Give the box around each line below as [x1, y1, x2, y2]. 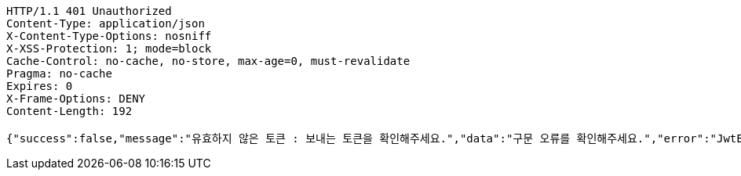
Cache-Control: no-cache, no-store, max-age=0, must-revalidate [6, 55, 411, 67]
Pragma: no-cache [6, 67, 112, 80]
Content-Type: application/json [6, 17, 205, 30]
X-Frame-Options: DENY [6, 92, 146, 105]
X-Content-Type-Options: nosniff [6, 30, 212, 42]
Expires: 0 [6, 80, 73, 92]
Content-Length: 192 [6, 105, 133, 117]
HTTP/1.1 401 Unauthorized [6, 5, 172, 17]
